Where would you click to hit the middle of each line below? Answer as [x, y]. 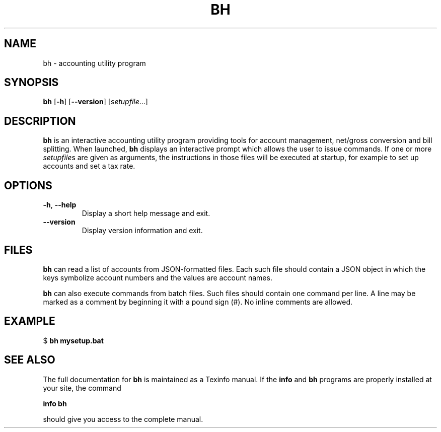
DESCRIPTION [40, 121]
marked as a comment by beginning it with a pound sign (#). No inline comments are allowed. [198, 302]
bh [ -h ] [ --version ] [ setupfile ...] [95, 102]
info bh [55, 403]
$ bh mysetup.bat [73, 340]
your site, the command [82, 388]
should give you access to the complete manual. [123, 419]
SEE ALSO [30, 360]
